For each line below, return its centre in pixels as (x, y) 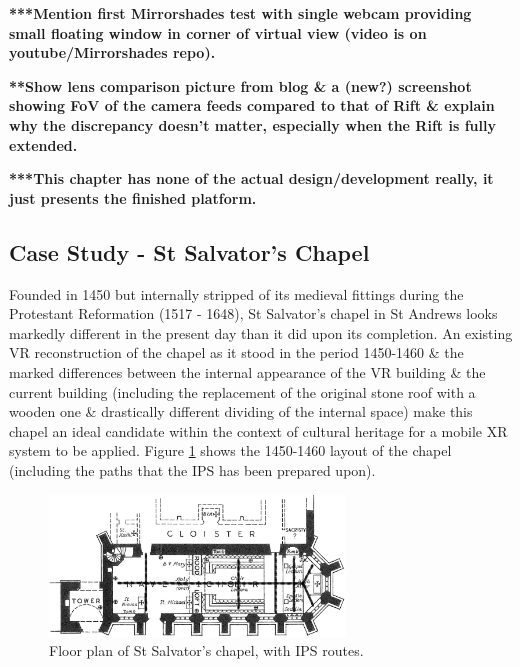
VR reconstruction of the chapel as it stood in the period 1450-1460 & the (236, 352)
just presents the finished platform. (133, 197)
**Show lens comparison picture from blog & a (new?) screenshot (240, 85)
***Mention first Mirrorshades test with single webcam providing (240, 13)
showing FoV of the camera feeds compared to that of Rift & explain (252, 105)
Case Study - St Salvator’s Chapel (189, 251)
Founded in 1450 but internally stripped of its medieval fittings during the (236, 293)
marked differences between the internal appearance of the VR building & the (247, 371)
